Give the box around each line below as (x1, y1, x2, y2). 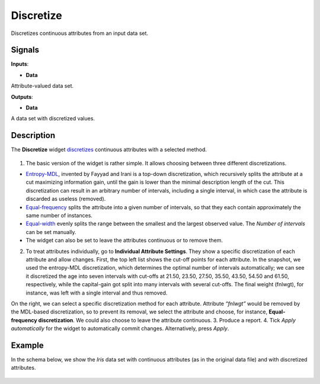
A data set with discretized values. (11, 115, 95, 122)
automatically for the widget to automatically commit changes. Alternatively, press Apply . (11, 325, 229, 332)
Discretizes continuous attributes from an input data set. (11, 30, 148, 37)
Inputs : (11, 60, 29, 68)
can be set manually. (25, 228, 76, 235)
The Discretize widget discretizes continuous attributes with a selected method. (11, 146, 207, 153)
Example (11, 340, 44, 350)
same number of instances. (25, 212, 93, 219)
